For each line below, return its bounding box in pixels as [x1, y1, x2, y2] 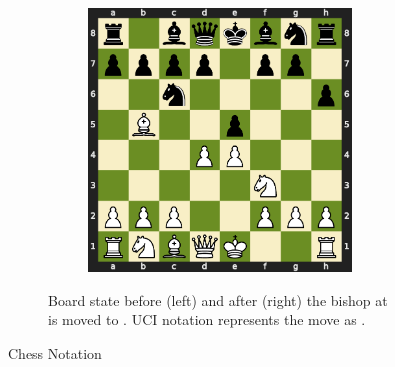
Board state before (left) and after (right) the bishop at [48, 289, 388, 310]
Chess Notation [8, 342, 102, 363]
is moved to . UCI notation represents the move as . [48, 309, 366, 330]
